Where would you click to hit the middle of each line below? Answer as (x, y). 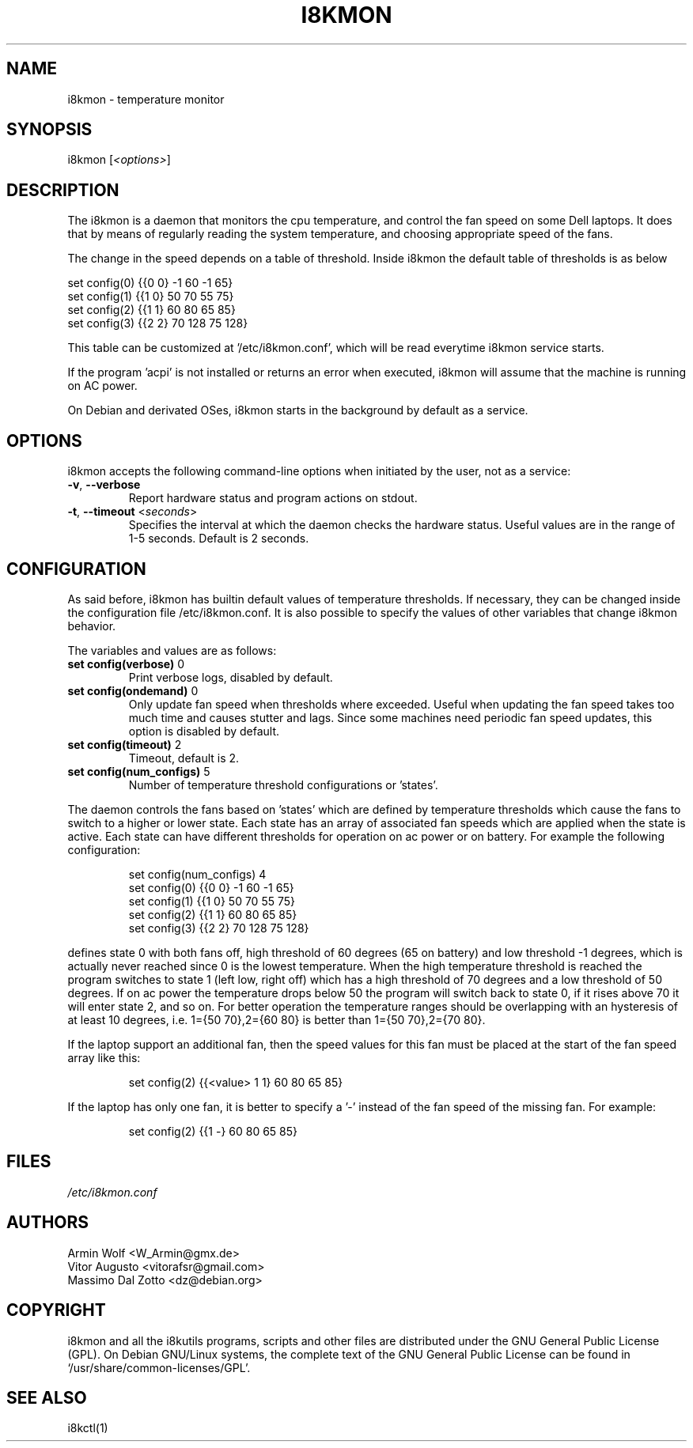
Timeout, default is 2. (184, 758)
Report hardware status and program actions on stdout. (273, 498)
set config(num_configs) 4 (197, 874)
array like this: (104, 1057)
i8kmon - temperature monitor (146, 99)
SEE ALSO (47, 1397)
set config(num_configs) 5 (139, 771)
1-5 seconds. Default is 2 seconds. (219, 539)
